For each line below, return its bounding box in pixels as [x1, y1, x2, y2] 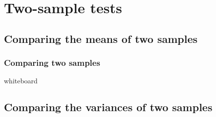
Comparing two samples [4, 57, 100, 69]
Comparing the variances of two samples [4, 99, 213, 115]
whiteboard [4, 76, 38, 86]
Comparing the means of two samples [4, 31, 198, 46]
